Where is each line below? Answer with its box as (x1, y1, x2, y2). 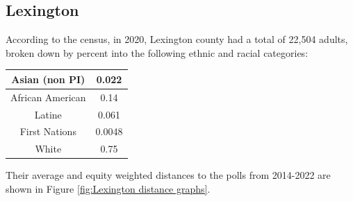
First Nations (19, 124, 76, 139)
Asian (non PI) (11, 71, 85, 86)
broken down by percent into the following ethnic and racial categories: (6, 45, 309, 60)
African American (10, 89, 86, 104)
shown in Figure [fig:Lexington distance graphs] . (6, 181, 211, 195)
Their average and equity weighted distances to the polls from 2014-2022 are (6, 168, 331, 182)
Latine (34, 107, 62, 121)
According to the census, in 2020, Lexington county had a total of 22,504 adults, (6, 32, 348, 46)
